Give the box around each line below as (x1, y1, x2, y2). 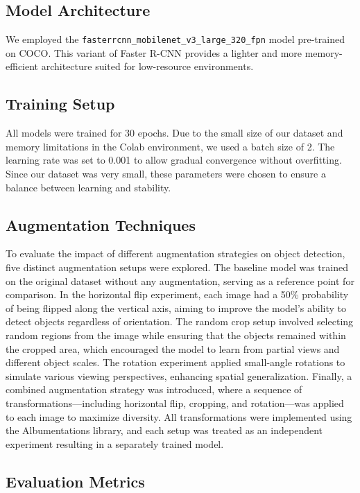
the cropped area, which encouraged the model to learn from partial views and (6, 341, 340, 356)
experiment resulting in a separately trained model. (6, 436, 224, 451)
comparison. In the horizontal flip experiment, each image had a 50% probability (6, 287, 349, 302)
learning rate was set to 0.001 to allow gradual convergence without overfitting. (6, 153, 342, 167)
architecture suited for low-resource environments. (41, 59, 254, 73)
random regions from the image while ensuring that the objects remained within (6, 327, 346, 342)
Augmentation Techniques (6, 214, 196, 235)
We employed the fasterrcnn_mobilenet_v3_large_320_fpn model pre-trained (6, 32, 345, 46)
